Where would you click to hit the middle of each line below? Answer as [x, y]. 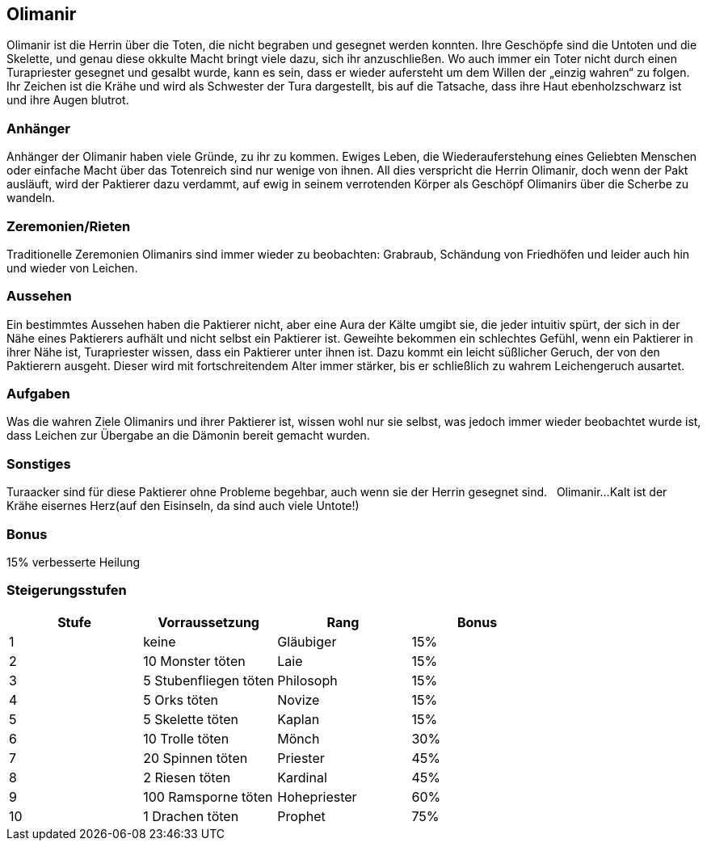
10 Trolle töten [186, 738]
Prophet [301, 816]
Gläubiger [307, 641]
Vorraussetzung [208, 622]
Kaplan [299, 719]
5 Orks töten [181, 700]
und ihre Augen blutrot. [68, 100]
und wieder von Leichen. [72, 268]
